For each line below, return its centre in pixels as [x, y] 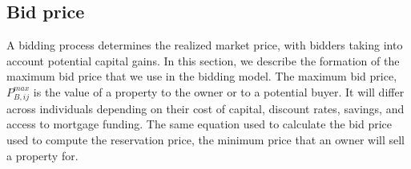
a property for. [42, 155]
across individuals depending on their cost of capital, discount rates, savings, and [205, 108]
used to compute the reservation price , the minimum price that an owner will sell [206, 139]
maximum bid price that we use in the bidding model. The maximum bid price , [202, 76]
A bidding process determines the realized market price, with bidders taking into [205, 45]
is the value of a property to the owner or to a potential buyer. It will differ [219, 91]
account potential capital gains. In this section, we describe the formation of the [203, 60]
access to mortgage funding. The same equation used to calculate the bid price [199, 124]
